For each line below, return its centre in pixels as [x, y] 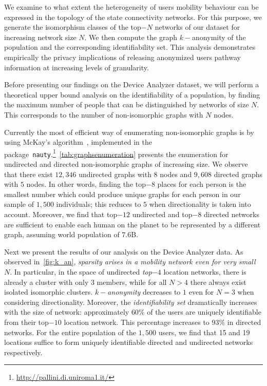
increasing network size [40, 37]
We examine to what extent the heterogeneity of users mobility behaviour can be [131, 7]
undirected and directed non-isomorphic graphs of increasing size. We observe [126, 164]
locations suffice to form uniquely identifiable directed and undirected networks [129, 342]
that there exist [28, 174]
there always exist [218, 282]
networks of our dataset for [197, 27]
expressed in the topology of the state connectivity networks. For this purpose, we [133, 17]
